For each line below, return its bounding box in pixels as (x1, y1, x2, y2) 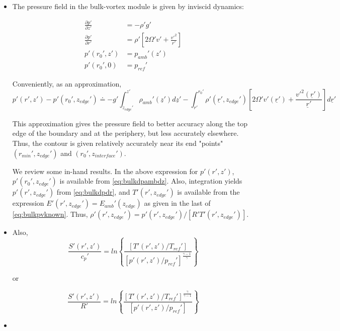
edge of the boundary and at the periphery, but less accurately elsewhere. (12, 128, 239, 138)
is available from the (177, 187, 240, 197)
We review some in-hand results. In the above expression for (12, 165, 198, 176)
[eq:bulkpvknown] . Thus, (12, 209, 88, 219)
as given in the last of (144, 198, 211, 208)
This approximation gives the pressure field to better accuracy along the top (12, 118, 247, 128)
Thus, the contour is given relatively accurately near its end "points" (12, 137, 223, 148)
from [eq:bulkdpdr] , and (56, 187, 130, 197)
